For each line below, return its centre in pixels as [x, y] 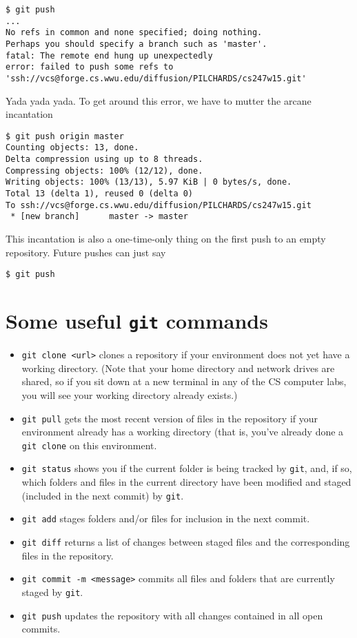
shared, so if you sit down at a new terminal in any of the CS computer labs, [184, 381]
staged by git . [52, 591]
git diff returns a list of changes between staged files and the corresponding [186, 542]
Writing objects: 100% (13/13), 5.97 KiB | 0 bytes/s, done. [149, 182]
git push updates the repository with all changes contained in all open [172, 615]
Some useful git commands [137, 321]
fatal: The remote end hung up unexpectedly [109, 55]
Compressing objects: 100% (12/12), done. [104, 171]
